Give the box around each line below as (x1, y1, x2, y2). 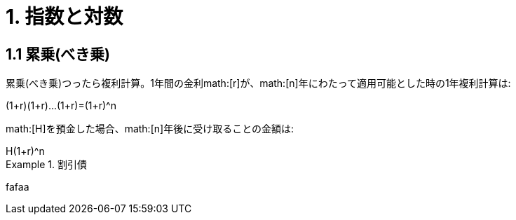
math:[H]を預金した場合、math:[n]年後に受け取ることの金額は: (6, 123, 294, 135)
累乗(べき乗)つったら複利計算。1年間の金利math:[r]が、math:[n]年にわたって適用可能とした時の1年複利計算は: (6, 77, 511, 90)
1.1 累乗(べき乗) (6, 45, 111, 63)
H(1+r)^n (6, 145, 45, 158)
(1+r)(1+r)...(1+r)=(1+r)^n (6, 99, 116, 112)
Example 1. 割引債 (6, 158, 87, 171)
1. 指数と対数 (6, 5, 123, 29)
